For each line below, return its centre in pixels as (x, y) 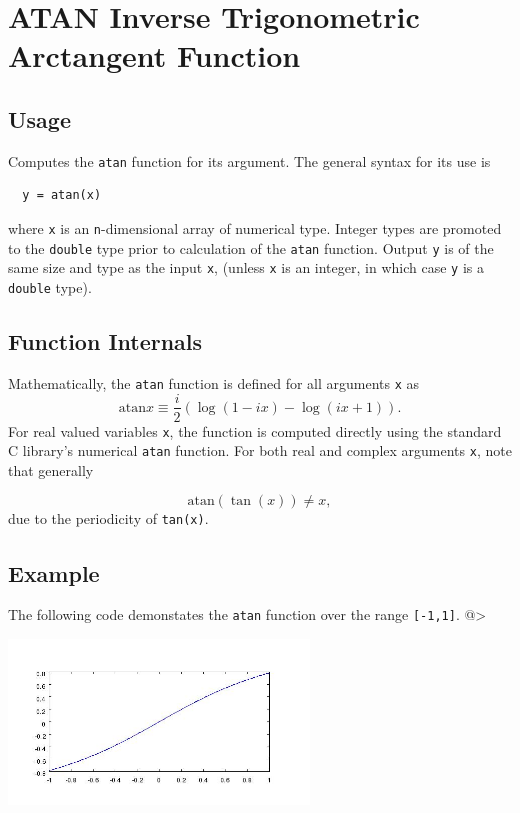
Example (54, 572)
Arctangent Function (154, 55)
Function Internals (105, 341)
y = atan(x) (62, 195)
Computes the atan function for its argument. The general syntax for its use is (249, 160)
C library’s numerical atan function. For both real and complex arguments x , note (260, 450)
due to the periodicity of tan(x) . (108, 518)
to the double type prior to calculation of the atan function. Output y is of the (251, 247)
